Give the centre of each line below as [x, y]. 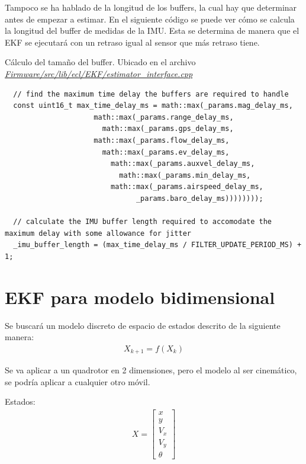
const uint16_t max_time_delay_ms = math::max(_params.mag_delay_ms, [153, 106]
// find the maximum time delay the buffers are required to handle [151, 94]
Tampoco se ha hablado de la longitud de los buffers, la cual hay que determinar [151, 7]
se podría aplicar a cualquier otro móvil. [78, 381]
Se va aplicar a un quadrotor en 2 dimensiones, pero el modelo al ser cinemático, [151, 370]
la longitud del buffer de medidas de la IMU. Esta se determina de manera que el [152, 31]
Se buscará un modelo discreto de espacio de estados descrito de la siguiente [143, 325]
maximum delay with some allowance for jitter [98, 233]
